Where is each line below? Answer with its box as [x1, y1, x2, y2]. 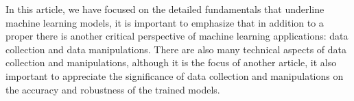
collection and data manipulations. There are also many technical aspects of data [5, 42, 346, 56]
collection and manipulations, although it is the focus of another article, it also [5, 55, 337, 70]
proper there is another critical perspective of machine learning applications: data [5, 29, 349, 43]
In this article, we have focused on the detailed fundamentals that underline [5, 2, 324, 16]
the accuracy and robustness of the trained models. [5, 82, 220, 96]
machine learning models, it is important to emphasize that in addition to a [5, 15, 324, 29]
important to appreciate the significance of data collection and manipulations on [5, 68, 344, 83]
